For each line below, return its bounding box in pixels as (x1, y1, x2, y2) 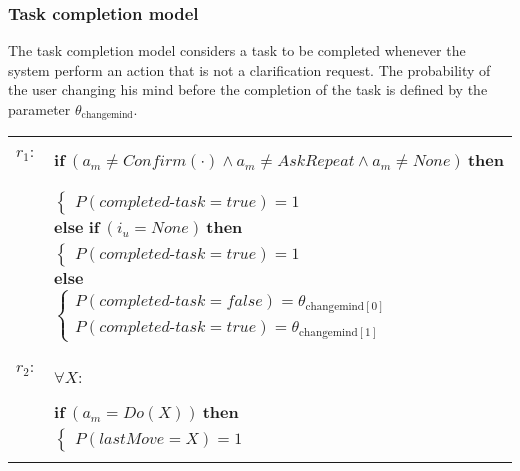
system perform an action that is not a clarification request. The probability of (8, 59, 491, 80)
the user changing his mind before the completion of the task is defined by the (8, 79, 488, 100)
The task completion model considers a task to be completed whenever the (8, 40, 466, 61)
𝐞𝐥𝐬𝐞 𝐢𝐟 (54, 220, 100, 237)
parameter (8, 99, 71, 119)
